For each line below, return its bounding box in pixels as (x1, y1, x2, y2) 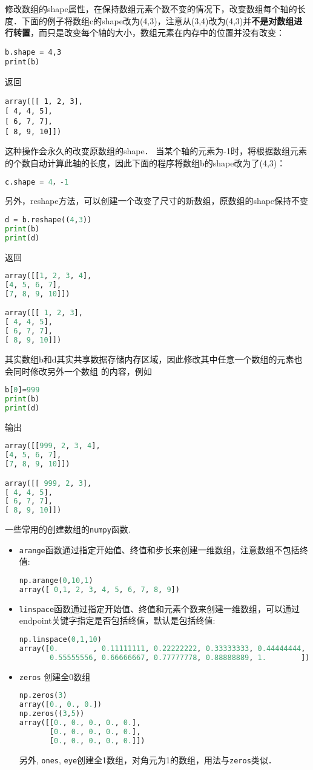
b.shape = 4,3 (5, 47, 62, 56)
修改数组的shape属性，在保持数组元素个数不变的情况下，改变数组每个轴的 (5, 2, 297, 15)
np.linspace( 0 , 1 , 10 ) (19, 635, 102, 644)
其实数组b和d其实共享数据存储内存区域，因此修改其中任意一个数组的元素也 (5, 352, 303, 365)
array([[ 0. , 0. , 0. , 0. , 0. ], (19, 718, 141, 727)
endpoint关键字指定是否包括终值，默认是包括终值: (19, 614, 216, 627)
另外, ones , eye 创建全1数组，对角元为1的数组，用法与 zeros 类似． (19, 753, 277, 766)
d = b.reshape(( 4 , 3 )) (5, 215, 92, 224)
